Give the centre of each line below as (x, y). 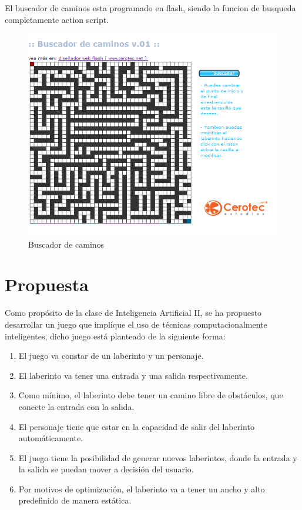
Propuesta (47, 284)
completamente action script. (57, 19)
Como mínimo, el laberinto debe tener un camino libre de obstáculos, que (151, 395)
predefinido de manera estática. (75, 500)
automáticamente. (51, 438)
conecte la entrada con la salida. (76, 406)
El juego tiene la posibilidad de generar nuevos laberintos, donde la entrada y (158, 457)
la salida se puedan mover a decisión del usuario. (106, 469)
